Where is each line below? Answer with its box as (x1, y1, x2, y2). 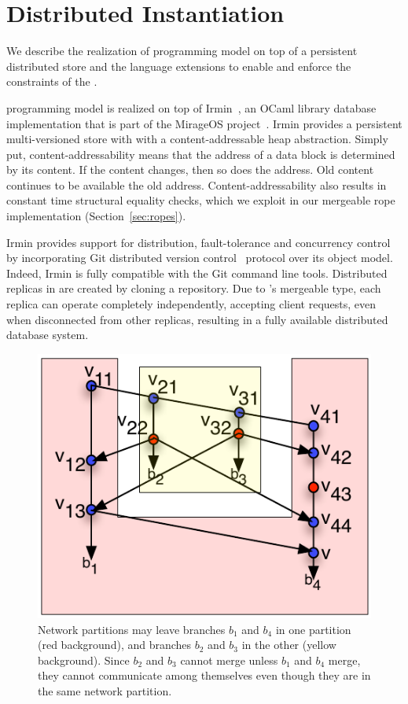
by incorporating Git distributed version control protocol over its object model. (6, 249, 393, 266)
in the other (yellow (241, 636, 336, 653)
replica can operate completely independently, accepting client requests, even (6, 296, 377, 312)
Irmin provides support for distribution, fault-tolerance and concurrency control (6, 234, 391, 250)
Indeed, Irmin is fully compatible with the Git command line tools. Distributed (6, 264, 388, 281)
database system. (6, 326, 89, 343)
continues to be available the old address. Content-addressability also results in (6, 176, 387, 193)
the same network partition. (38, 682, 172, 698)
